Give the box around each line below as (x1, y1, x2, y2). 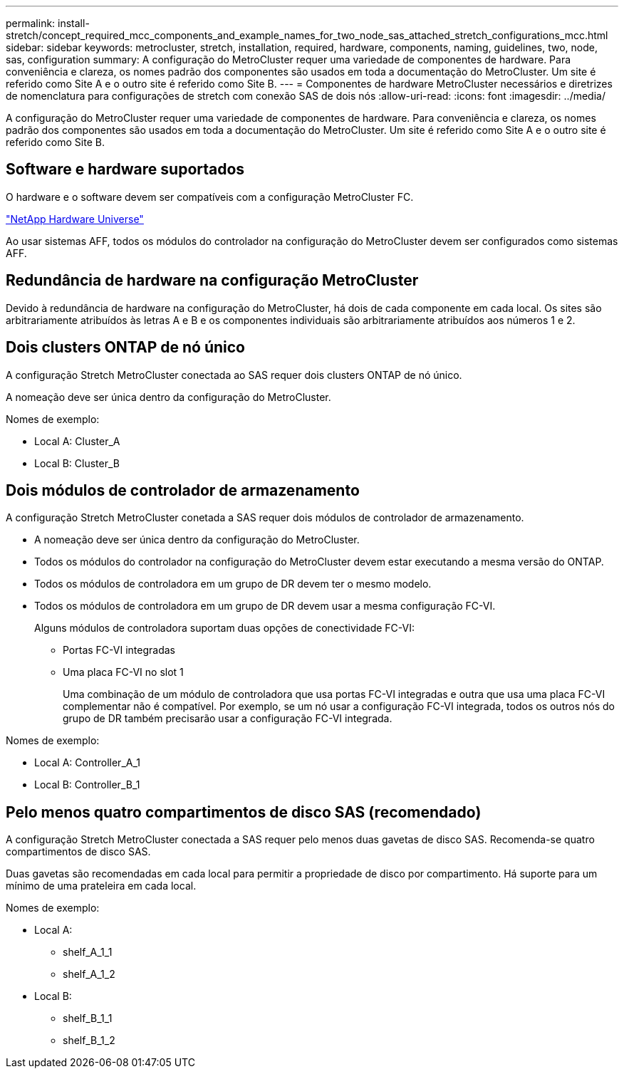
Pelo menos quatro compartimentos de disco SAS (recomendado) (6, 803, 482, 821)
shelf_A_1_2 (63, 968, 115, 981)
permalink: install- (6, 17, 90, 29)
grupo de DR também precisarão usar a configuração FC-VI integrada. (63, 712, 392, 725)
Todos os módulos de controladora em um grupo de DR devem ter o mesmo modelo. (34, 578, 432, 590)
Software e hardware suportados (6, 160, 245, 179)
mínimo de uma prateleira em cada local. (6, 880, 197, 892)
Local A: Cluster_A (34, 434, 120, 447)
